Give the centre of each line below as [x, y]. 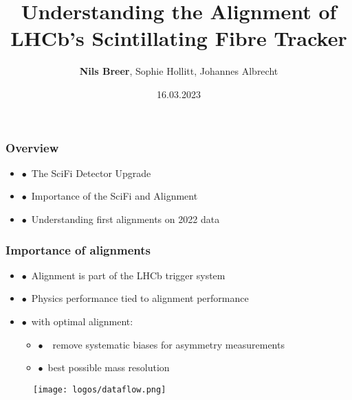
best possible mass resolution [109, 367]
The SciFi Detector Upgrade [91, 173]
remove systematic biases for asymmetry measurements [168, 344]
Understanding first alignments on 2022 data [125, 219]
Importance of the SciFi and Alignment [114, 196]
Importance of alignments [78, 249]
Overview [32, 147]
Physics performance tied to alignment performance [140, 298]
